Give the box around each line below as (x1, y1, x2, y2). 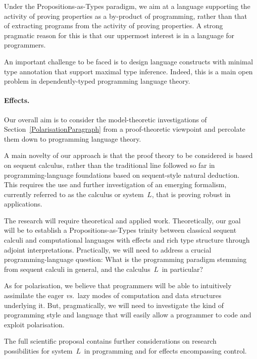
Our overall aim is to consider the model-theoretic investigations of (4, 114, 207, 124)
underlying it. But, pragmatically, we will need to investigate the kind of (4, 300, 224, 310)
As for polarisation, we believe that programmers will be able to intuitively (4, 280, 232, 291)
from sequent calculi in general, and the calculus (4, 263, 151, 274)
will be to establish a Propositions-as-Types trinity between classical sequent (4, 225, 237, 235)
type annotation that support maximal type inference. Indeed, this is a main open (4, 66, 253, 76)
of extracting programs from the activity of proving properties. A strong (4, 20, 223, 31)
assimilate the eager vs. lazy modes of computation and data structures (4, 290, 221, 301)
